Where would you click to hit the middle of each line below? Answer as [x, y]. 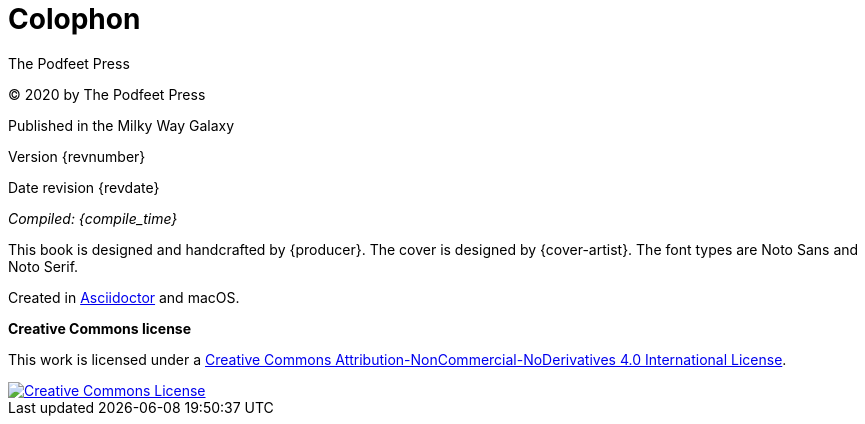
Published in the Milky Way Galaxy [121, 125]
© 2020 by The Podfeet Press [107, 94]
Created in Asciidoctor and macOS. [124, 297]
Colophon [74, 19]
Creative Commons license [100, 328]
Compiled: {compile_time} [93, 218]
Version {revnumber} [77, 156]
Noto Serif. [43, 266]
